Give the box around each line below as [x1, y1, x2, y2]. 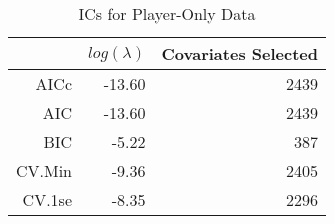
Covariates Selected [161, 42, 318, 65]
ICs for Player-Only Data [78, 2, 256, 25]
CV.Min [16, 159, 73, 182]
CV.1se [22, 188, 73, 211]
